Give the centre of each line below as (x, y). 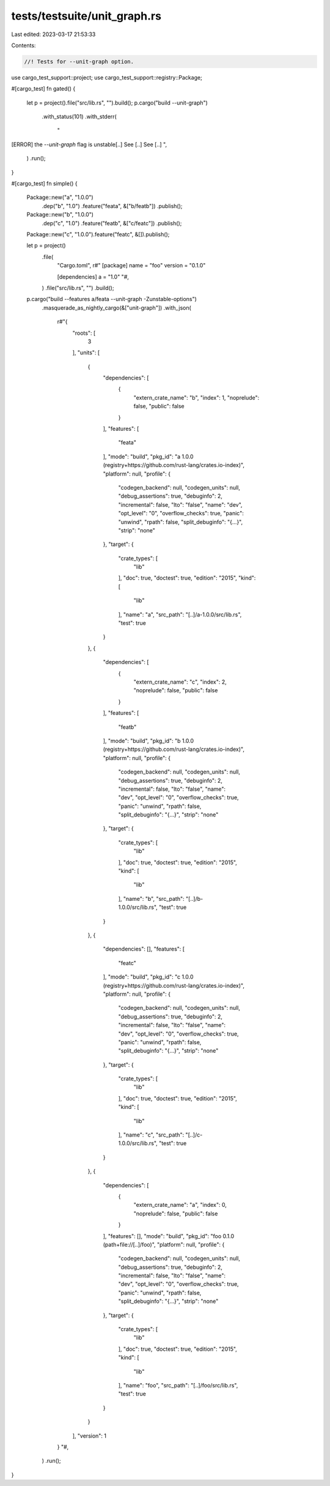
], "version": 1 (90, 1436)
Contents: (24, 45)
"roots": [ (84, 333)
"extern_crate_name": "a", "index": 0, (180, 1205)
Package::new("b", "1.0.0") (60, 215)
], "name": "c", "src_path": (151, 1135)
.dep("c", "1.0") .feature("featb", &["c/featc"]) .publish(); (112, 223)
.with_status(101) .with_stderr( (79, 117)
